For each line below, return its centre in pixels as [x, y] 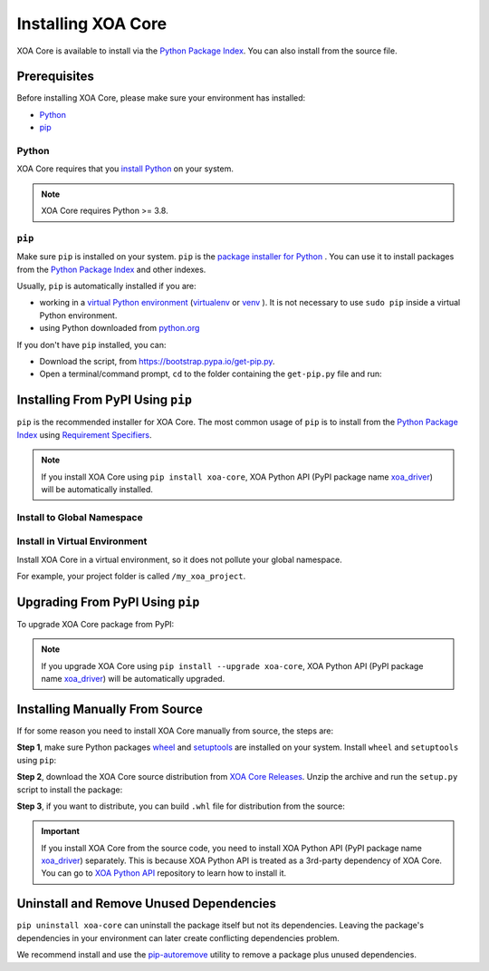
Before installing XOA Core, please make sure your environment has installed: [161, 98]
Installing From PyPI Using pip [104, 400]
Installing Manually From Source [110, 709]
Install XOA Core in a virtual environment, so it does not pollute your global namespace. [180, 559]
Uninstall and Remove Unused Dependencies [146, 903]
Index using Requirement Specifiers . [85, 434]
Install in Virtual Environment [82, 541]
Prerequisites [55, 77]
